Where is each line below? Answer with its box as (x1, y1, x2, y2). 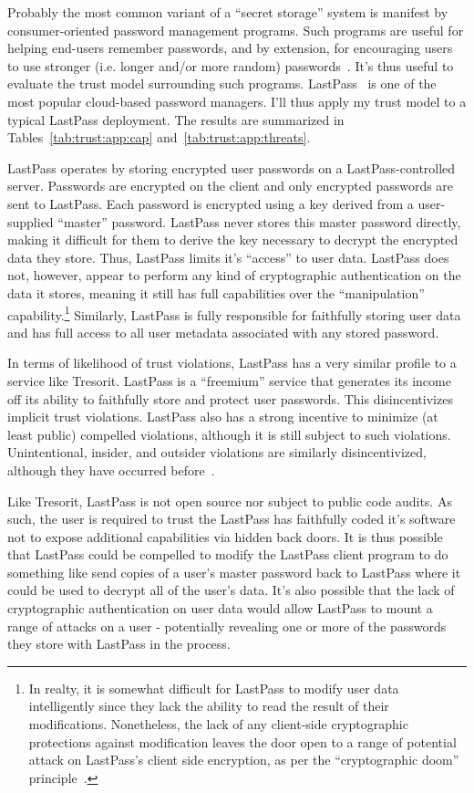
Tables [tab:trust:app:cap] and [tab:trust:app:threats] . (7, 128, 311, 147)
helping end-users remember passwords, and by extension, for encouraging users (7, 38, 453, 57)
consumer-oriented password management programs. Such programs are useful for (7, 20, 464, 39)
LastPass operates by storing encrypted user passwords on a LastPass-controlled (7, 158, 456, 177)
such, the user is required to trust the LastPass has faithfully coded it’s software (7, 509, 456, 528)
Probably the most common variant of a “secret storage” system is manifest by (7, 3, 448, 21)
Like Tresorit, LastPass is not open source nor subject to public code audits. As (7, 491, 452, 510)
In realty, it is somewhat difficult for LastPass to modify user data (28, 678, 399, 697)
